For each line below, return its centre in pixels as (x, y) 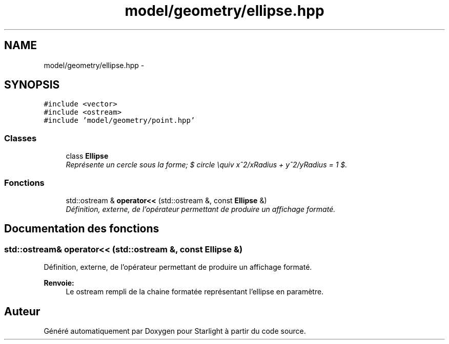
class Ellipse (87, 156)
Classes (21, 138)
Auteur (22, 311)
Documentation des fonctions (82, 229)
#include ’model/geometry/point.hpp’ (119, 121)
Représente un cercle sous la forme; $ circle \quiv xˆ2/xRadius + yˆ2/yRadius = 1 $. (207, 165)
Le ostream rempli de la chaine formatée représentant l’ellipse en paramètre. (195, 292)
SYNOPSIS (32, 85)
